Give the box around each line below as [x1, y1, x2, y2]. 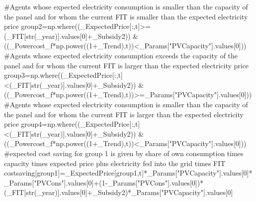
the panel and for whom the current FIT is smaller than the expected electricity [4, 11, 248, 21]
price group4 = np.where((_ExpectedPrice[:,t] [4, 119, 140, 129]
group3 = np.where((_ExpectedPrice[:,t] [4, 70, 123, 80]
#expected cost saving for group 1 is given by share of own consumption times [4, 148, 244, 158]
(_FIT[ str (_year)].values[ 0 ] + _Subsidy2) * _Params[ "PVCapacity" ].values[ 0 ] [4, 187, 233, 198]
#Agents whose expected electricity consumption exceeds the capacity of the [4, 50, 238, 60]
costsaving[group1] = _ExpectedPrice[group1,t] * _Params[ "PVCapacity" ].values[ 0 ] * [4, 168, 253, 178]
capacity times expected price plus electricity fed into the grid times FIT [4, 158, 226, 168]
